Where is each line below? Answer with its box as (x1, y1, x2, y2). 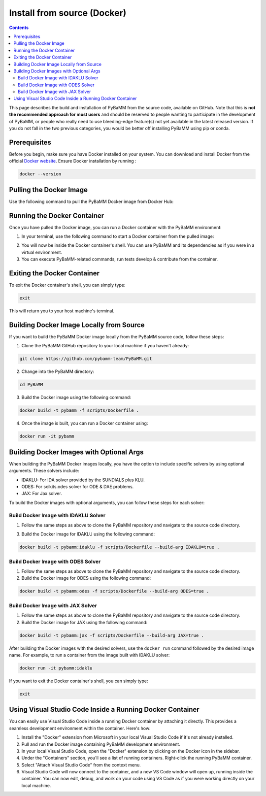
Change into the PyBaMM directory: (21, 368, 95, 374)
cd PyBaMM (19, 382, 43, 388)
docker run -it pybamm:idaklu (19, 665, 93, 671)
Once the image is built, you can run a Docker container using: (21, 420, 148, 426)
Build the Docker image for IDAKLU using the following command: (21, 531, 155, 537)
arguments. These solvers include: (9, 468, 79, 474)
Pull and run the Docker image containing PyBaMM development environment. (21, 741, 181, 747)
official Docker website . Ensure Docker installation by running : (9, 158, 136, 164)
